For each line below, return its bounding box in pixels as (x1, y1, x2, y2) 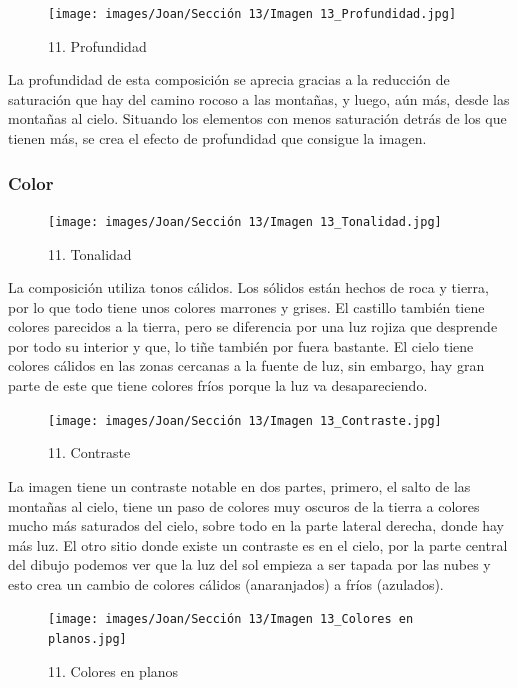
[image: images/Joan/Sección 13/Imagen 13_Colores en (48, 612, 414, 627)
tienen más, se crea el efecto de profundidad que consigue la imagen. (8, 128, 427, 149)
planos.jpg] (48, 632, 127, 647)
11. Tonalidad (48, 243, 132, 264)
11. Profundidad (48, 35, 147, 56)
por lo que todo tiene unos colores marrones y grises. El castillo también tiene (8, 296, 485, 317)
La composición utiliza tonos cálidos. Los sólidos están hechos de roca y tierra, (8, 277, 489, 298)
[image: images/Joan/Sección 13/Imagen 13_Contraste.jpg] (48, 413, 442, 428)
